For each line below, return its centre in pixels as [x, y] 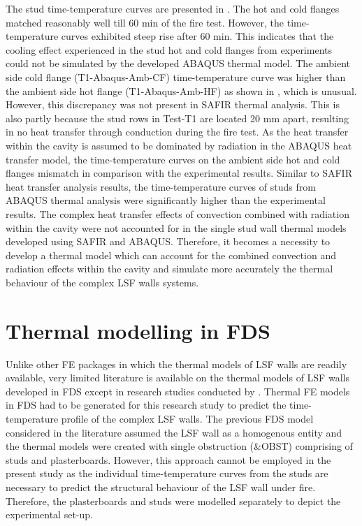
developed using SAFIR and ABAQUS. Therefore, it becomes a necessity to [168, 241]
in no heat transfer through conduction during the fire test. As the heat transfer [177, 132]
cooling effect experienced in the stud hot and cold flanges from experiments [169, 49]
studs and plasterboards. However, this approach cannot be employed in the [168, 459]
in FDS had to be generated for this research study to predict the [146, 405]
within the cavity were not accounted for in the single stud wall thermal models [176, 227]
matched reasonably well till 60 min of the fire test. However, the [145, 22]
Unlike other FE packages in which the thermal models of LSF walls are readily [176, 364]
